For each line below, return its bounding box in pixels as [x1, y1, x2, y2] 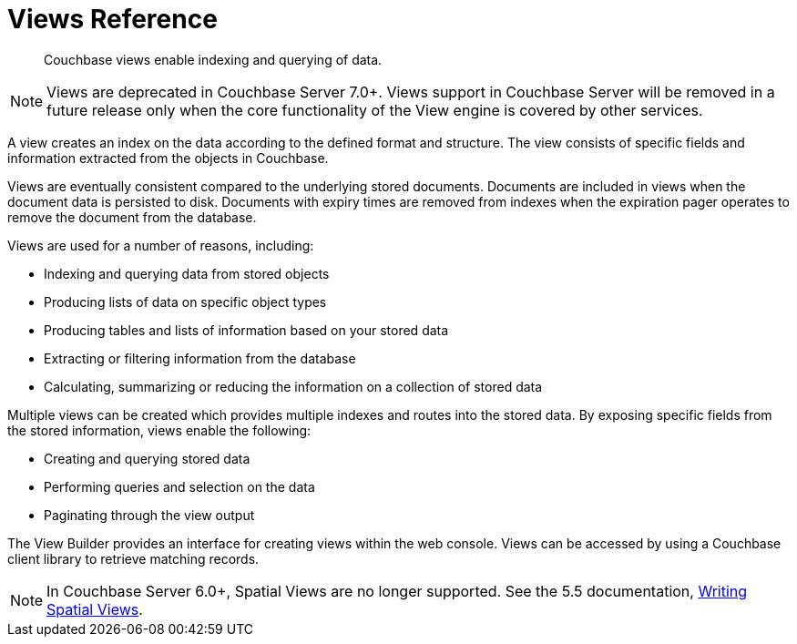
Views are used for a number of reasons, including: [7, 237, 314, 253]
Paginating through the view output [44, 506, 255, 523]
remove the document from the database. [7, 209, 257, 225]
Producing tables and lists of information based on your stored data [44, 322, 449, 338]
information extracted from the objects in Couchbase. [7, 149, 329, 166]
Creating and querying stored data [44, 450, 250, 466]
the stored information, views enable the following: [7, 422, 312, 438]
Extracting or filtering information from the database [44, 350, 356, 366]
